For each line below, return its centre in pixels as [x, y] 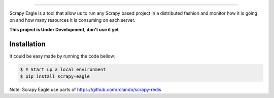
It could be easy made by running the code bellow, [62, 56]
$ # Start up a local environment [63, 69]
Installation [27, 44]
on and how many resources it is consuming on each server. [72, 20]
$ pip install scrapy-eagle [55, 77]
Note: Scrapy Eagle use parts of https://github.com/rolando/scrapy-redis [85, 90]
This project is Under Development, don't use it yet [64, 29]
